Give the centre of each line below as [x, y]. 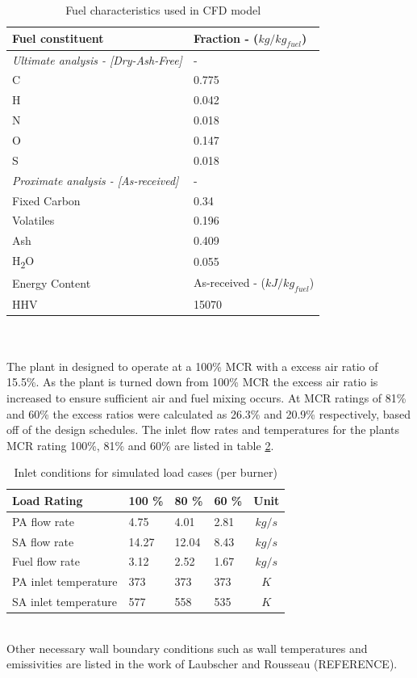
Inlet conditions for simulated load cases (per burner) [146, 472]
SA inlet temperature [65, 602]
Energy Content [52, 283]
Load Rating [48, 500]
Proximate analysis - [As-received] [96, 180]
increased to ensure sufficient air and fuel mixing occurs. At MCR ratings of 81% [206, 397]
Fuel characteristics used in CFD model [163, 10]
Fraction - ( [226, 38]
